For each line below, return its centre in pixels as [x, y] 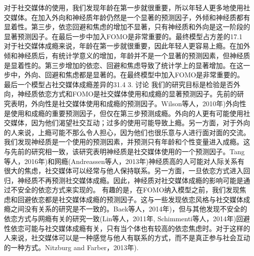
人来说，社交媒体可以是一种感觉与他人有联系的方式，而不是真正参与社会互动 [127, 238]
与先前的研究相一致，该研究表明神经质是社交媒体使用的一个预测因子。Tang [124, 151]
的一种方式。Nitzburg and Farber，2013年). [71, 247]
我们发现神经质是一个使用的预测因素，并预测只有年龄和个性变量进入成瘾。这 [127, 142]
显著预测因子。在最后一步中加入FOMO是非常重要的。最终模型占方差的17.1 [123, 36]
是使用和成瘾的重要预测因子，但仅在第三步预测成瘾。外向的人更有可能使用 [124, 113]
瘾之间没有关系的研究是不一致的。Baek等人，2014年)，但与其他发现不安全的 [126, 209]
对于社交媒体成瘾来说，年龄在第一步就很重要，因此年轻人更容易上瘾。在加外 [127, 46]
